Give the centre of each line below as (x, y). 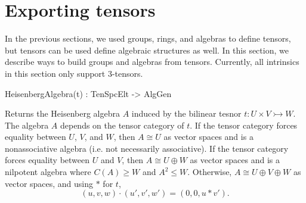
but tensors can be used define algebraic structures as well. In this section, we (147, 50)
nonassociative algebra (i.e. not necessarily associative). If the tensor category (147, 148)
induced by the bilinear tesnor (186, 113)
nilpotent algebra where (48, 172)
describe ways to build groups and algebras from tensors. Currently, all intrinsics (152, 62)
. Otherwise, (210, 172)
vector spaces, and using (49, 183)
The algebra (27, 125)
